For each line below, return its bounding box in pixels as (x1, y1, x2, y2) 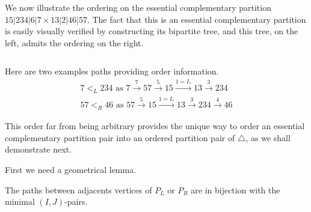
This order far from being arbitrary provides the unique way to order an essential (5, 120, 305, 132)
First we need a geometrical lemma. (5, 163, 137, 175)
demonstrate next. (5, 143, 72, 156)
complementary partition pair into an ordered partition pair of (5, 131, 235, 144)
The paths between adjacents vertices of (5, 183, 152, 196)
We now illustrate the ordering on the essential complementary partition (5, 1, 271, 13)
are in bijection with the (191, 183, 280, 196)
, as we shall (245, 131, 291, 144)
